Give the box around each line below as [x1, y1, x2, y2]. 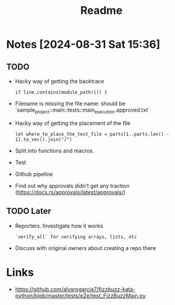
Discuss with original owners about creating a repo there [14, 244, 156, 251]
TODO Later [6, 206, 51, 216]
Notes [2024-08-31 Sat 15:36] [6, 37, 161, 51]
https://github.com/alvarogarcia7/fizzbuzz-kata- [14, 285, 136, 293]
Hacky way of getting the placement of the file [14, 119, 131, 127]
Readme [80, 4, 122, 18]
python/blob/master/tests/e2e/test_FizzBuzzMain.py [14, 292, 146, 299]
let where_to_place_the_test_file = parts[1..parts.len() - [14, 131, 170, 137]
